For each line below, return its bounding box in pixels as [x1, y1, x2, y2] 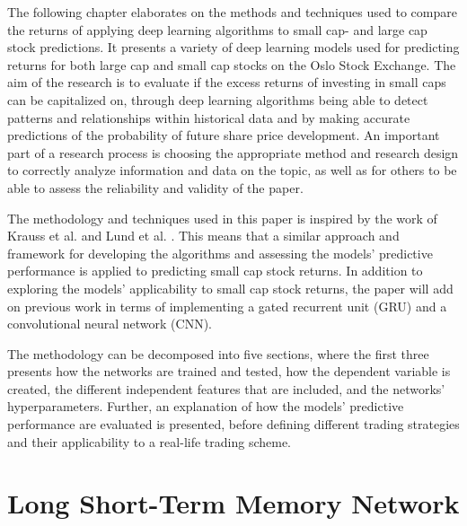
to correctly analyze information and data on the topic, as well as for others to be [7, 161, 457, 180]
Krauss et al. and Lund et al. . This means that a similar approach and [7, 226, 400, 245]
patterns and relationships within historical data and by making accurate [7, 108, 410, 127]
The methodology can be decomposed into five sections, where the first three [7, 344, 429, 363]
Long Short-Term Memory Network [7, 485, 460, 522]
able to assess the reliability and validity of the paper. [7, 178, 304, 197]
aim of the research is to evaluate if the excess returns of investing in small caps [7, 73, 446, 92]
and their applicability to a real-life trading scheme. [7, 432, 291, 451]
